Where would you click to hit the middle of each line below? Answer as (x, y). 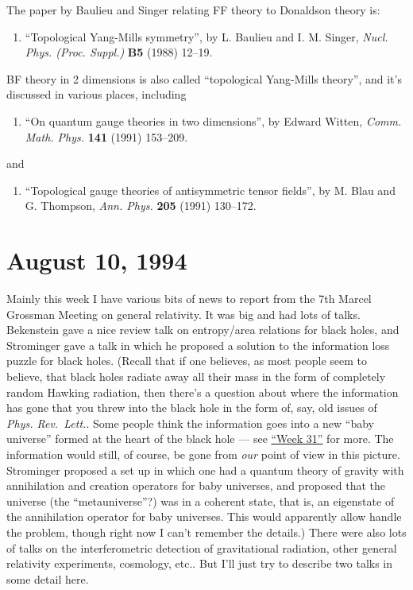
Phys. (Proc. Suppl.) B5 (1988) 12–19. (119, 52)
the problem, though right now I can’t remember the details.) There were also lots (206, 532)
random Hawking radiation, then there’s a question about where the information (203, 392)
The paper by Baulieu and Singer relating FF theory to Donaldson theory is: (193, 10)
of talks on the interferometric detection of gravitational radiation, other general (202, 547)
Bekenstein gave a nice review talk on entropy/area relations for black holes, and (203, 330)
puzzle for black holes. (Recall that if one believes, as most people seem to (187, 361)
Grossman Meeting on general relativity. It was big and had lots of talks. (183, 314)
